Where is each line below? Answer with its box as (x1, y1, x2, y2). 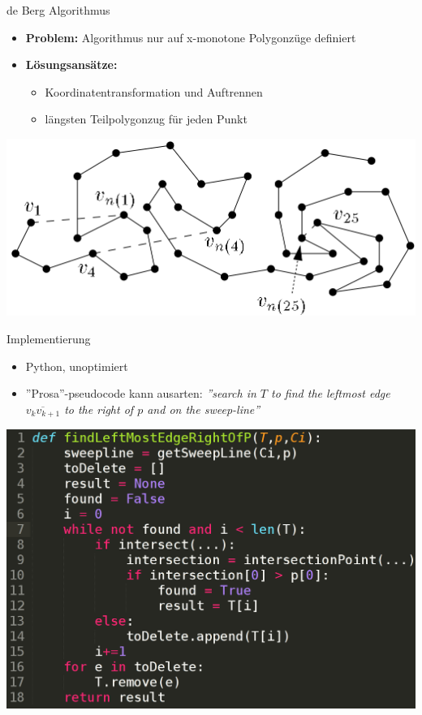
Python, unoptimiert (25, 357, 128, 374)
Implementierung (6, 330, 91, 347)
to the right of (64, 400, 134, 417)
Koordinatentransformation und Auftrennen (45, 83, 263, 100)
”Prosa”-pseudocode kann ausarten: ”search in (25, 385, 256, 402)
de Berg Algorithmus (6, 2, 110, 18)
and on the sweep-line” (147, 400, 261, 417)
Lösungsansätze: (25, 56, 118, 73)
